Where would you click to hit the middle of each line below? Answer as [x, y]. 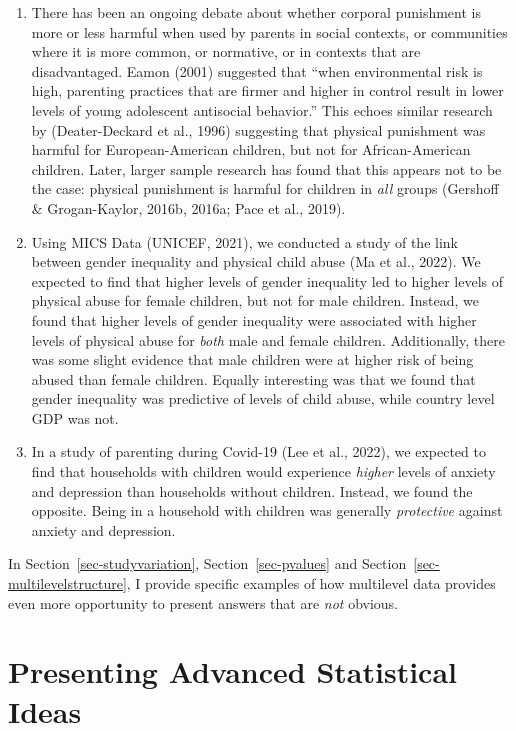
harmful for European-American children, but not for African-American [251, 149]
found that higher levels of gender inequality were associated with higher [254, 319]
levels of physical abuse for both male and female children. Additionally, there [268, 339]
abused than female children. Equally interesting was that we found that [253, 378]
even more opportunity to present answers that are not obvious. [203, 602]
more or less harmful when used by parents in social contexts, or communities [269, 31]
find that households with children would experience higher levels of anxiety [263, 471]
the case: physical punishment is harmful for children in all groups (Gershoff [265, 188]
